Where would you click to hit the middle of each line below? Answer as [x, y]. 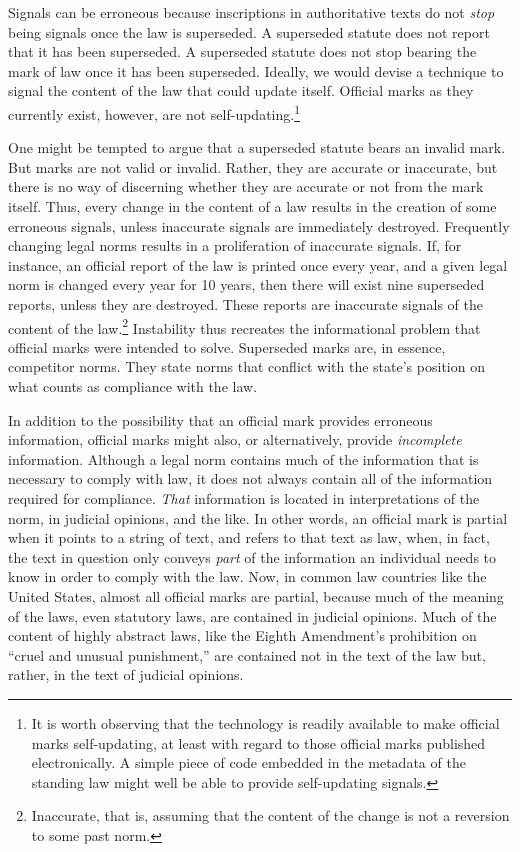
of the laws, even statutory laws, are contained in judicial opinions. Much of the [252, 615]
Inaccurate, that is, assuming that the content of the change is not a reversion [270, 815]
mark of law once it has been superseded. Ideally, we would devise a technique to [256, 70]
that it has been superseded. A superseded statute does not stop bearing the [242, 51]
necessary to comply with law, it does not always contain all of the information [250, 478]
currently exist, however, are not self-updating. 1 [154, 112]
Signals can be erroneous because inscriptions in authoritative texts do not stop [251, 12]
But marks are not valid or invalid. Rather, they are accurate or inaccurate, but [253, 166]
